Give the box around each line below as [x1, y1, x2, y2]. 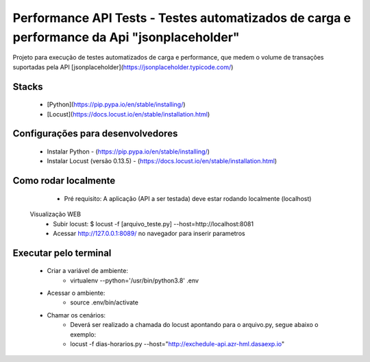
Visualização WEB [29, 210, 82, 219]
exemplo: [70, 330, 96, 339]
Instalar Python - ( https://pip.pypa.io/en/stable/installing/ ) [47, 147, 210, 156]
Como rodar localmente [12, 175, 116, 186]
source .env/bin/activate [70, 298, 138, 306]
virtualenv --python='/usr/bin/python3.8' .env [70, 276, 199, 285]
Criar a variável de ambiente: [47, 267, 128, 275]
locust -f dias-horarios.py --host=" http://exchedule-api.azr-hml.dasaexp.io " [70, 340, 285, 348]
